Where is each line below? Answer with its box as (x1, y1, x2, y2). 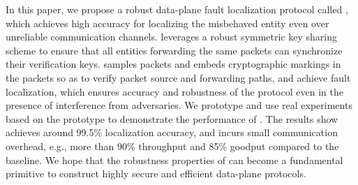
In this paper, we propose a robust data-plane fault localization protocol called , (6, 2, 348, 16)
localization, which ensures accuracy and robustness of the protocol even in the (6, 84, 343, 98)
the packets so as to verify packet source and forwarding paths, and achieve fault (6, 70, 351, 84)
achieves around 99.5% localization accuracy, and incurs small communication (6, 125, 338, 140)
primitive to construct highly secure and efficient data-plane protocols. (6, 166, 306, 181)
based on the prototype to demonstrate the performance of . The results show (6, 111, 338, 126)
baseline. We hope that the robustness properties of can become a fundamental (6, 152, 343, 167)
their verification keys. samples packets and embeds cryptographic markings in (6, 57, 341, 71)
